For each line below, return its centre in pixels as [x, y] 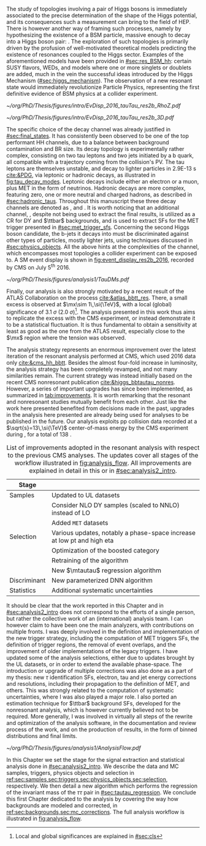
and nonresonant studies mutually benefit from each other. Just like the [97, 402]
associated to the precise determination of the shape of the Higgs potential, [102, 15]
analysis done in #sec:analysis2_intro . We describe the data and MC [93, 766]
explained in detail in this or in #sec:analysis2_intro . [103, 471]
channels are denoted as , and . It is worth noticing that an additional [93, 208]
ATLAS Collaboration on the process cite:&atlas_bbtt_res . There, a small [97, 298]
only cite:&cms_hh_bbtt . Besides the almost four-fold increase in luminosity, [102, 363]
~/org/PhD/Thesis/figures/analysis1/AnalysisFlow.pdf [74, 748]
